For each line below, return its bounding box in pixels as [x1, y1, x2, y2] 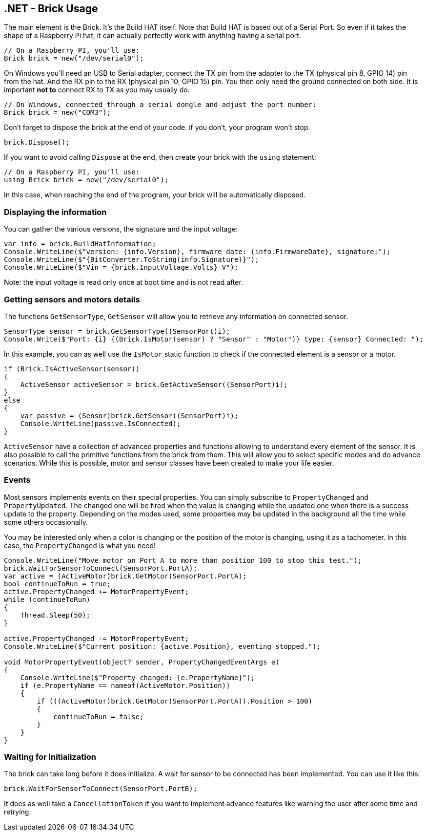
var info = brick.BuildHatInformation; [4, 240, 156, 248]
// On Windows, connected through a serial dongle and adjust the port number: [4, 101, 317, 109]
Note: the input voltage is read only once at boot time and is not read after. [4, 278, 243, 287]
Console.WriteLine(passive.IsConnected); [20, 419, 181, 428]
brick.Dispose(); [4, 138, 70, 147]
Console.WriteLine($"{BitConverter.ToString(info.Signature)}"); [4, 256, 259, 264]
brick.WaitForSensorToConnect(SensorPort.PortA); [4, 564, 198, 572]
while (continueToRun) [4, 595, 91, 603]
